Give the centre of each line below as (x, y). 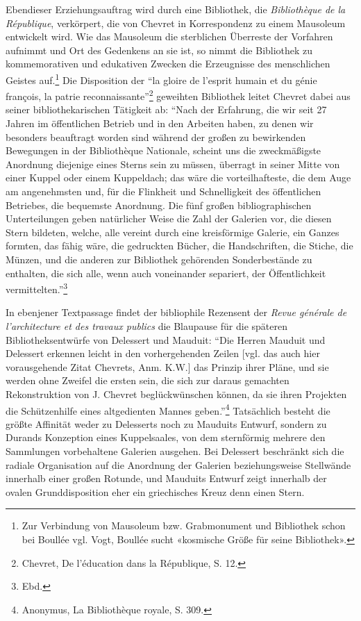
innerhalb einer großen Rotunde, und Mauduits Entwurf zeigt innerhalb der (166, 478)
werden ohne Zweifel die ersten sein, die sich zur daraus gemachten (148, 380)
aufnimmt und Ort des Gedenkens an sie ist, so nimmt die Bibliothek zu (159, 50)
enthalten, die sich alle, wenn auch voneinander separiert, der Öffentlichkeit (166, 273)
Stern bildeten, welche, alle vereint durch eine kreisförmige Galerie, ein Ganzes (173, 232)
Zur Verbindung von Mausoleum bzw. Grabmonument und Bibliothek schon (184, 525)
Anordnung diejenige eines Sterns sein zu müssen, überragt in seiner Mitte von (173, 164)
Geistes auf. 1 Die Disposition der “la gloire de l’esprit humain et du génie (161, 78)
